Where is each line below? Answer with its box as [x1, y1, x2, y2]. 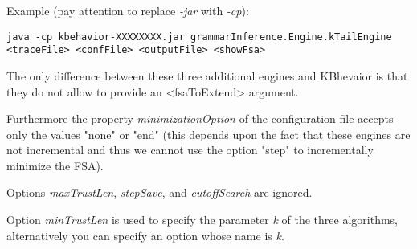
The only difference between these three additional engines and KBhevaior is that [6, 67, 408, 84]
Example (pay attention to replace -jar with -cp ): [6, 2, 249, 18]
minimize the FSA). [6, 157, 104, 173]
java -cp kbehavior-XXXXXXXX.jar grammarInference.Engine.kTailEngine [6, 31, 392, 43]
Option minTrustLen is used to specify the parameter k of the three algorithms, [6, 211, 399, 228]
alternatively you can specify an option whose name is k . [6, 227, 284, 243]
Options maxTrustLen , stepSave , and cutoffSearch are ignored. [6, 184, 313, 201]
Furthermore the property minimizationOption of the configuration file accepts [6, 110, 394, 127]
